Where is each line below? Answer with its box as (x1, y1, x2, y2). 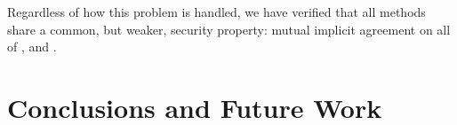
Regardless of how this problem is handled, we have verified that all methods (7, 3, 426, 20)
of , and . (7, 37, 57, 56)
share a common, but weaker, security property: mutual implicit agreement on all (7, 20, 451, 38)
